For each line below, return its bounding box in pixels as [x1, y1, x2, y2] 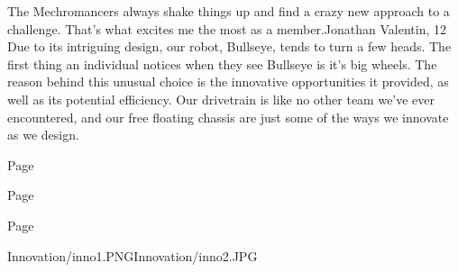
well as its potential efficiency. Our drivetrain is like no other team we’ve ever [7, 89, 435, 108]
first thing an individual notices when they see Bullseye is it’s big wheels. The [7, 54, 437, 73]
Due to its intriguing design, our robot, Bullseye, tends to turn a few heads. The [7, 37, 452, 56]
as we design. [7, 125, 79, 144]
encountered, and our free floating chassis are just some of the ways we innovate [7, 107, 449, 126]
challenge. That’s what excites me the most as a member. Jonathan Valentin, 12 [7, 19, 446, 38]
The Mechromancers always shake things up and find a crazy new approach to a [7, 2, 450, 20]
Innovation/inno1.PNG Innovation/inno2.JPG [7, 246, 258, 265]
